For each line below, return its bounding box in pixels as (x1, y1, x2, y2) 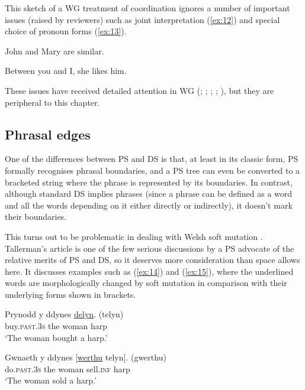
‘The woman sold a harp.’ (5, 374, 97, 386)
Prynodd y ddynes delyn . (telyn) (5, 308, 124, 320)
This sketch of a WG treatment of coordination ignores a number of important (5, 2, 290, 14)
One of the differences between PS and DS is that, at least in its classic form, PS (5, 152, 298, 165)
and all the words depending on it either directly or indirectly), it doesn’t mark (5, 199, 293, 211)
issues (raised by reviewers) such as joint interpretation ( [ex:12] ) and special (5, 13, 280, 25)
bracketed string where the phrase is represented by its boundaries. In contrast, (5, 175, 293, 188)
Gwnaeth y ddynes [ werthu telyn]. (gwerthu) (5, 351, 166, 363)
